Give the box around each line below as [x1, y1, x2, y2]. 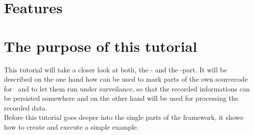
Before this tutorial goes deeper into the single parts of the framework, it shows [4, 112, 243, 122]
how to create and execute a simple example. [4, 122, 139, 132]
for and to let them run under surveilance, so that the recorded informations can [4, 83, 250, 93]
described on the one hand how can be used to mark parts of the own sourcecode [4, 74, 248, 84]
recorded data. [4, 102, 47, 112]
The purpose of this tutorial [4, 36, 198, 56]
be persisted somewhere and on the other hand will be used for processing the [4, 93, 239, 103]
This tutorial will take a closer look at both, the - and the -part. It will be [4, 64, 227, 74]
